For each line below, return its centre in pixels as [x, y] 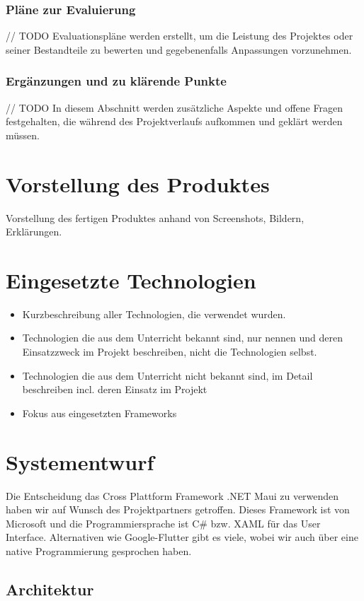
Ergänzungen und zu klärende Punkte [116, 81]
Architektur [50, 589]
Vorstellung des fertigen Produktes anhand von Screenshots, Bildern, [155, 217]
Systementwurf [80, 461]
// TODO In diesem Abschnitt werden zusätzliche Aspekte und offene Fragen [174, 107]
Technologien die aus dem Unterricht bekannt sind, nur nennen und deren [183, 338]
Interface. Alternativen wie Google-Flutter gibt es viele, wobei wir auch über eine [182, 537]
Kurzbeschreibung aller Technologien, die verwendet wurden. [154, 314]
